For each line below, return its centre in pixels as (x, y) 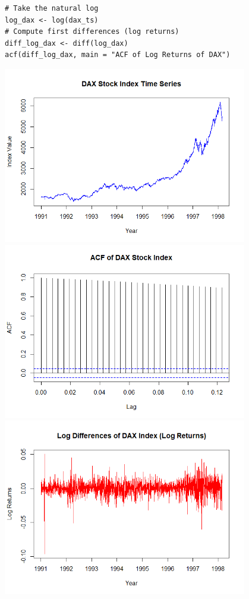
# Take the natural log (52, 8)
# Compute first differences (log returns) (92, 32)
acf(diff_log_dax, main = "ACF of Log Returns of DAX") (118, 55)
